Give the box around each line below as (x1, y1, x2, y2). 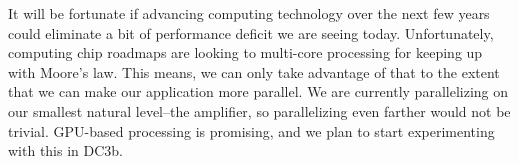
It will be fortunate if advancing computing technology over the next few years (8, 3, 490, 23)
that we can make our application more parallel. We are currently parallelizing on (8, 81, 509, 102)
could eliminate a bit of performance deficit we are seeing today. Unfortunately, (8, 22, 494, 43)
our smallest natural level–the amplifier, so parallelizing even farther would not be (8, 100, 511, 121)
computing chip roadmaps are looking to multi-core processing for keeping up (8, 42, 483, 63)
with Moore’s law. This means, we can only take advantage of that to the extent (8, 61, 500, 82)
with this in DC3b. (8, 140, 124, 161)
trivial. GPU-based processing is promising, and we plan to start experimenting (8, 120, 495, 141)
